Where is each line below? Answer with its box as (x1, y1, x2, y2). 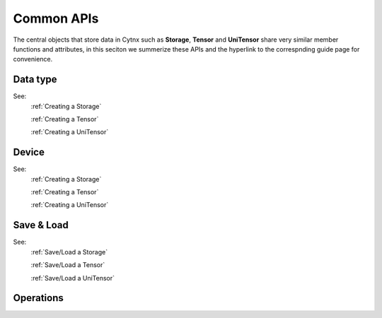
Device (13, 146, 45, 158)
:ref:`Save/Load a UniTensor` (30, 273, 115, 282)
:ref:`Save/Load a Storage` (30, 247, 108, 256)
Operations (13, 292, 64, 304)
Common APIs (13, 11, 99, 26)
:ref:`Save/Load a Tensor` (30, 261, 105, 269)
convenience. (13, 55, 53, 64)
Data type (13, 73, 57, 86)
